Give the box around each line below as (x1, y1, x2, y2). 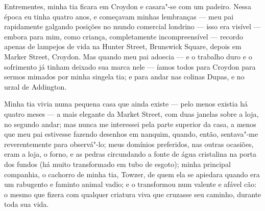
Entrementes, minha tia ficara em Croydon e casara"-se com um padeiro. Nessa (4, 1, 251, 11)
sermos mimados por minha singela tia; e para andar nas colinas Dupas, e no (4, 71, 245, 82)
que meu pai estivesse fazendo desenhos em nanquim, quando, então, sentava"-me (4, 129, 258, 139)
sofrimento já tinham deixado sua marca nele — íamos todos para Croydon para (4, 61, 256, 72)
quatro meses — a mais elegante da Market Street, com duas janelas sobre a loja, (4, 108, 259, 119)
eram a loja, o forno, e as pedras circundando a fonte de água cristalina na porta (4, 149, 256, 159)
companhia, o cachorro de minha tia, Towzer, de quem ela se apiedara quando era (4, 168, 260, 179)
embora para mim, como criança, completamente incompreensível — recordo (4, 31, 244, 41)
